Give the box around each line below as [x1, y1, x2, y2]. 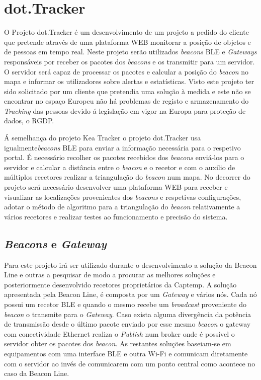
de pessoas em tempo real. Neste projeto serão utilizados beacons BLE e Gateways [4, 46, 257, 57]
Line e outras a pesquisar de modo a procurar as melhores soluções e [4, 269, 216, 280]
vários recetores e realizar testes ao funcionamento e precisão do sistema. [4, 211, 228, 221]
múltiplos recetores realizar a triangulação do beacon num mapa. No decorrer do [4, 172, 250, 182]
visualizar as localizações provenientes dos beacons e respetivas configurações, [4, 191, 241, 202]
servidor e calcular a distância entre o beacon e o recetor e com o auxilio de [4, 162, 235, 172]
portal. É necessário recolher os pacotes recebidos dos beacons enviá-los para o [4, 152, 244, 163]
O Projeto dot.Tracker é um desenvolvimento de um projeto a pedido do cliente [4, 27, 249, 37]
